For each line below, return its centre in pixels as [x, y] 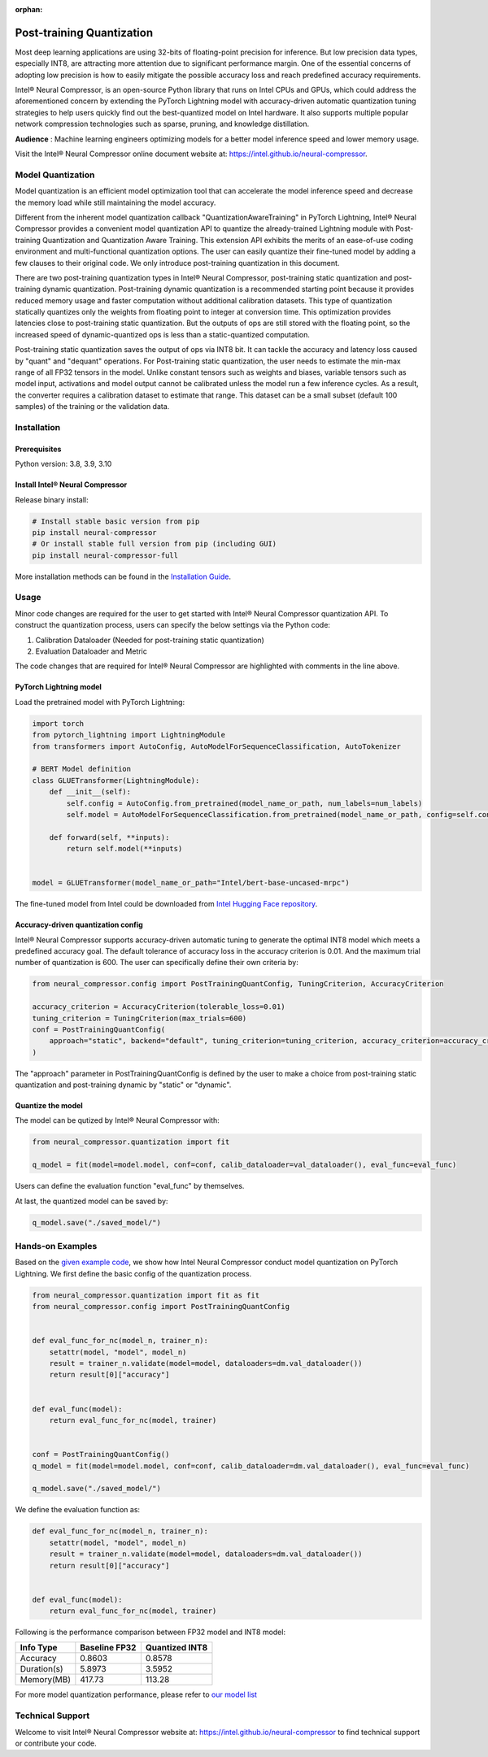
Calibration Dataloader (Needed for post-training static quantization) [150, 640]
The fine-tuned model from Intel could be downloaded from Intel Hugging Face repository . [166, 904]
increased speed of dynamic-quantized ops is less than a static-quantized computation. [163, 334]
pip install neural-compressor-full [105, 555]
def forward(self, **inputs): [109, 837]
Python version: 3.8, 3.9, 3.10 [63, 464]
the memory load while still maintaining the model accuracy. [115, 202]
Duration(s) [42, 1669]
